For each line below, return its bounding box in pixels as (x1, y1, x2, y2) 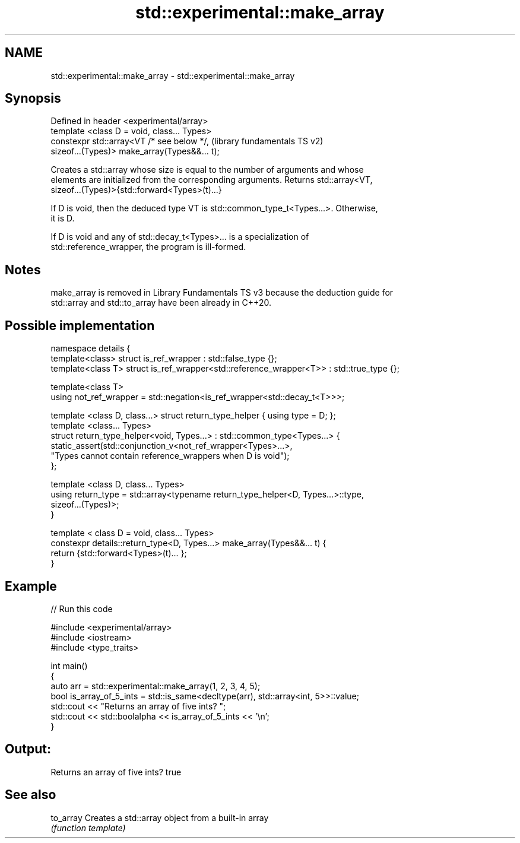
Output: (5, 741, 51, 757)
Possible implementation (5, 318, 155, 333)
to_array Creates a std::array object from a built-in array (50, 812, 269, 823)
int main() (50, 660, 88, 671)
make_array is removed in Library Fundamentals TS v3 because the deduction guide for (50, 287, 394, 298)
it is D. (50, 213, 75, 224)
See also (5, 787, 56, 803)
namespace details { (50, 343, 131, 354)
